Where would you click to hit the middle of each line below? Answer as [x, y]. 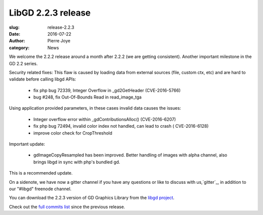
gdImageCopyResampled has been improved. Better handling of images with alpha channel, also [130, 155]
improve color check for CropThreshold [73, 133]
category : [19, 48]
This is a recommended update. [41, 173]
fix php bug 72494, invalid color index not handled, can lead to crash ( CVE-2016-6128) [121, 126]
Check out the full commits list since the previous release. [67, 207]
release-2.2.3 [61, 27]
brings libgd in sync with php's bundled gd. [77, 162]
